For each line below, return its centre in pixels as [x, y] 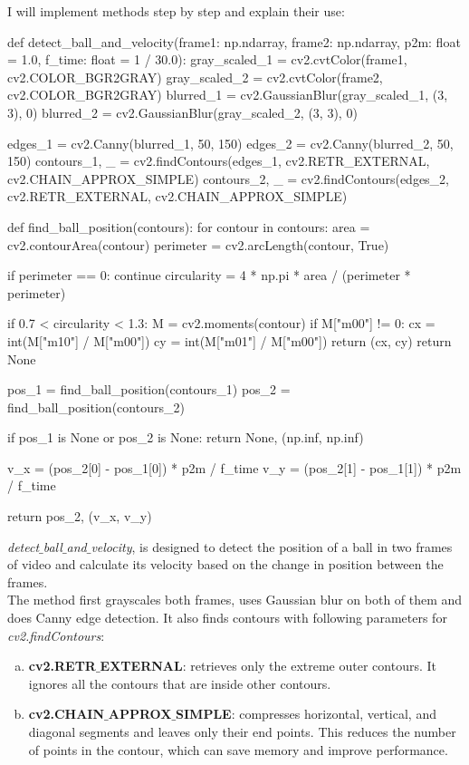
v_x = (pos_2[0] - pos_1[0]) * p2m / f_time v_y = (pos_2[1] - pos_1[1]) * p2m [234, 467]
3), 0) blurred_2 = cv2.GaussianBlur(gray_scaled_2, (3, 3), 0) [182, 112]
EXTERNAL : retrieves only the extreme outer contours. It [268, 666]
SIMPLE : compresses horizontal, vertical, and [306, 714]
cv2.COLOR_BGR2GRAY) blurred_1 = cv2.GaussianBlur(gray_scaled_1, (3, [228, 95]
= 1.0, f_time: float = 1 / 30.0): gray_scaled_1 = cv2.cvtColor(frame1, [207, 59]
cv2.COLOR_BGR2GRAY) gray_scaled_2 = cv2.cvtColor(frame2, [195, 77]
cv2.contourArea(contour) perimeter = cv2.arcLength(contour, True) [198, 244]
